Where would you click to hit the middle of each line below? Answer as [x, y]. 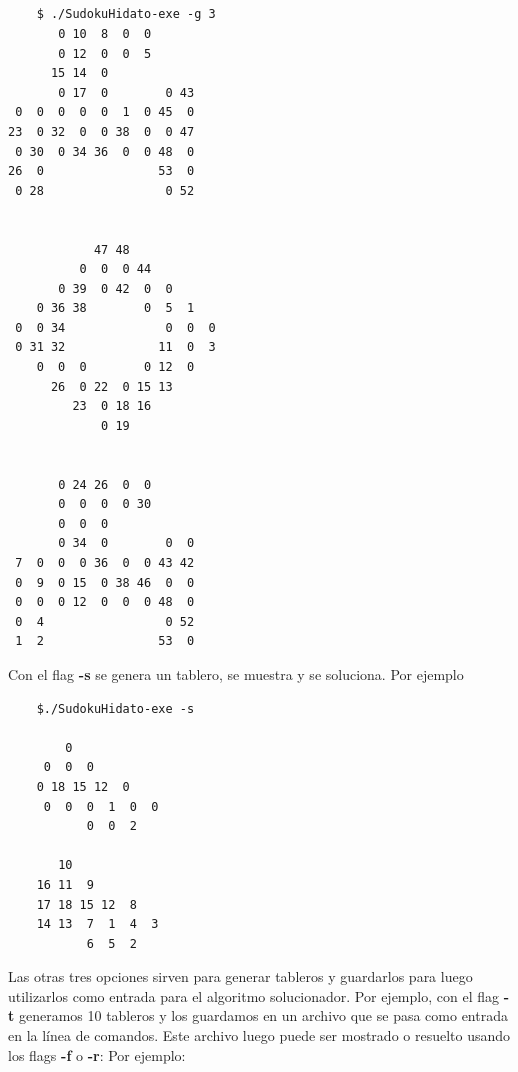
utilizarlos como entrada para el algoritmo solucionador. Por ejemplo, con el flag [253, 995]
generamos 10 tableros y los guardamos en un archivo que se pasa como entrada [263, 1015]
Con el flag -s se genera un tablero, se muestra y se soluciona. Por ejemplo [236, 673]
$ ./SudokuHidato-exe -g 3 [126, 14]
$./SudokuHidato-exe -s [115, 708]
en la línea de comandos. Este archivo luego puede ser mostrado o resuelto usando [259, 1035]
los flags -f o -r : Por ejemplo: [97, 1054]
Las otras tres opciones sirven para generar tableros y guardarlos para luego [240, 976]
